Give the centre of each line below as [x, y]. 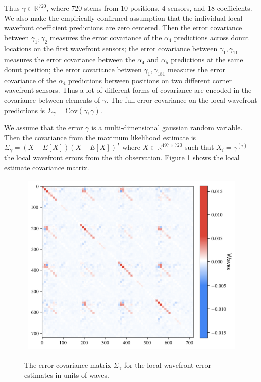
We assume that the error [44, 127]
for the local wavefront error [167, 365]
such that [199, 147]
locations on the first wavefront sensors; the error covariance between [111, 48]
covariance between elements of [52, 100]
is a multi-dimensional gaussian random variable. [167, 127]
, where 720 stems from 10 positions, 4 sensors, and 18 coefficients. [149, 8]
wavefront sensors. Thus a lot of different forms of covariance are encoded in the [128, 90]
